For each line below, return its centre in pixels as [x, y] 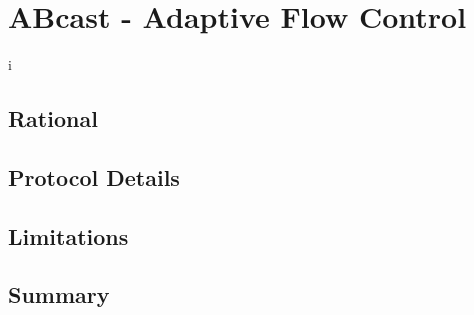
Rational [53, 118]
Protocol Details [94, 176]
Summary [59, 294]
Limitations [68, 235]
